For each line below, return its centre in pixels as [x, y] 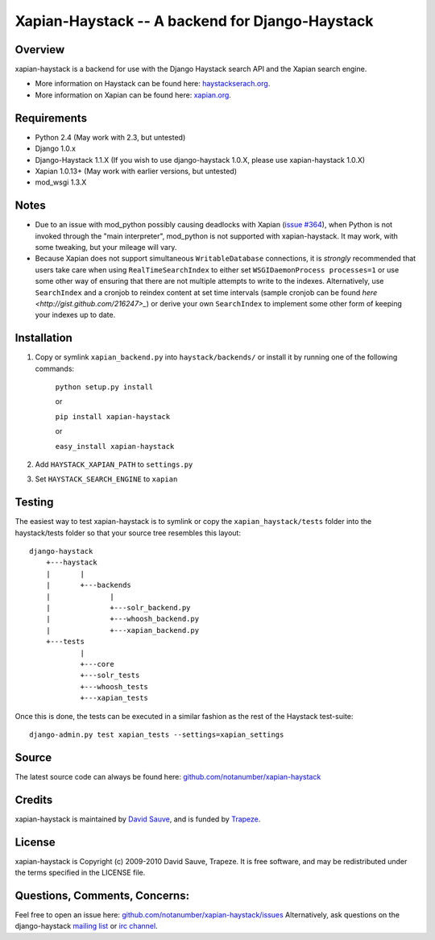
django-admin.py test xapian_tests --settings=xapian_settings [157, 734]
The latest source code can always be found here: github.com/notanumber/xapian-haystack [168, 776]
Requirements [51, 118]
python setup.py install [104, 387]
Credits [34, 799]
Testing [34, 503]
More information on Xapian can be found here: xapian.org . [133, 95]
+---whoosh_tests [114, 686]
